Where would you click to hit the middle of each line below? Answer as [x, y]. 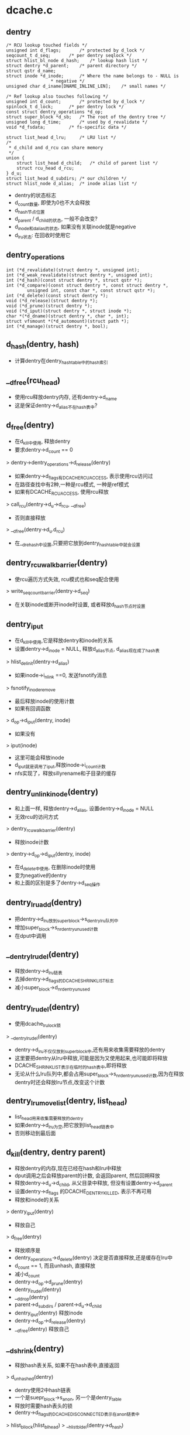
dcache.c [30, 10]
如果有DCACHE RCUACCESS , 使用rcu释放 [62, 492]
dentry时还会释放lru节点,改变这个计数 [60, 1082]
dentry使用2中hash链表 [43, 1390]
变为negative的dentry [41, 876]
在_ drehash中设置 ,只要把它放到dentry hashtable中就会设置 [77, 544]
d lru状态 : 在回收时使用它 [42, 236]
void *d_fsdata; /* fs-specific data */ [66, 127]
